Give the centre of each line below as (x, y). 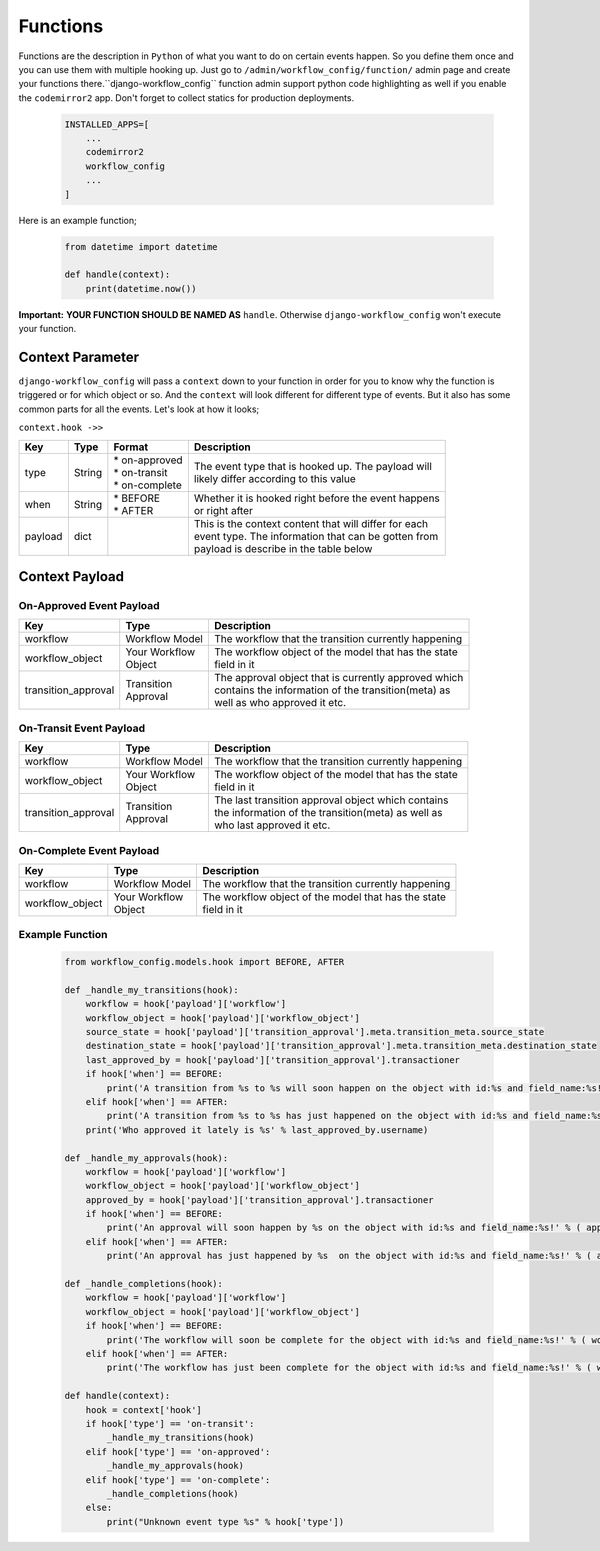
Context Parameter (79, 356)
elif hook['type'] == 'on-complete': (178, 1479)
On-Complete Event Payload (89, 850)
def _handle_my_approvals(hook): (146, 1158)
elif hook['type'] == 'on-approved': (178, 1451)
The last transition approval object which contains (331, 800)
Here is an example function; (77, 220)
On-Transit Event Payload (81, 728)
